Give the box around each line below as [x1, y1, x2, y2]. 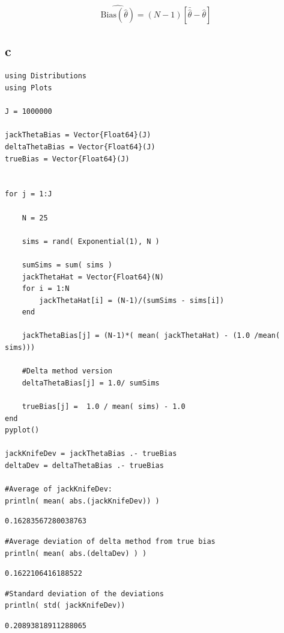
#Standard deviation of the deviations [5, 589, 164, 598]
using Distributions [5, 72, 87, 81]
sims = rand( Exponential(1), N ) [22, 237, 160, 246]
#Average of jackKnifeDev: [5, 485, 112, 494]
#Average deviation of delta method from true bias [5, 537, 216, 546]
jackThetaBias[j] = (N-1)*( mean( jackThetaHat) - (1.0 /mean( [22, 331, 280, 340]
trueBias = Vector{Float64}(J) [5, 154, 130, 163]
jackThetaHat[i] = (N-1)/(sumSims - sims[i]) [39, 296, 225, 305]
